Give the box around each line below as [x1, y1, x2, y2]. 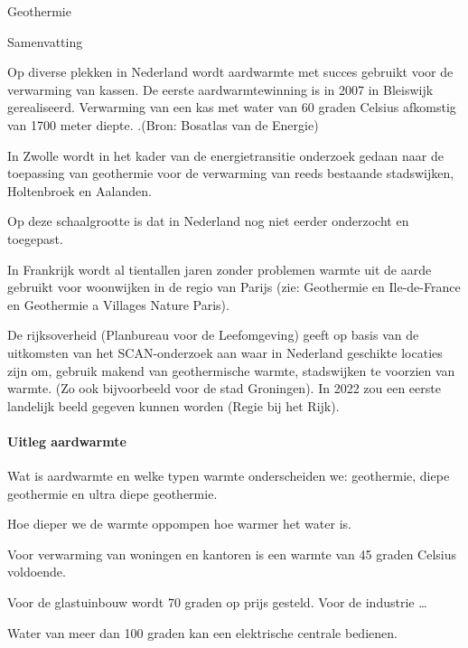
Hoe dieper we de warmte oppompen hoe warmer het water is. [7, 514, 351, 533]
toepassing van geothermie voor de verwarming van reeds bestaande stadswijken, [7, 164, 454, 183]
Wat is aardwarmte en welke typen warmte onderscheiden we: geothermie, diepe [7, 466, 450, 485]
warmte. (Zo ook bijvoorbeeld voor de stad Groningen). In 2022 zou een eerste [7, 379, 441, 398]
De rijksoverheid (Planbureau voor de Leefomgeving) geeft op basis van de [7, 325, 419, 344]
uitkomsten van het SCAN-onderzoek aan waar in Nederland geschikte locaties [7, 343, 443, 362]
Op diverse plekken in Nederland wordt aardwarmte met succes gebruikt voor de [7, 62, 454, 81]
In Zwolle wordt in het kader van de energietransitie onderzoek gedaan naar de [7, 146, 444, 164]
